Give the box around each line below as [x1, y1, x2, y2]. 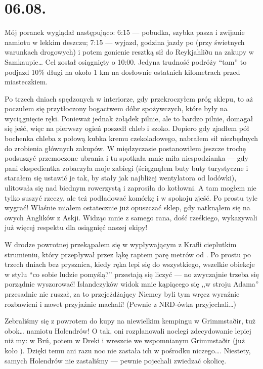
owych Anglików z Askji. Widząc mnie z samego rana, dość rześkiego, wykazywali [5, 212, 257, 222]
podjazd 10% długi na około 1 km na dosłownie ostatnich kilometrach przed [5, 66, 240, 77]
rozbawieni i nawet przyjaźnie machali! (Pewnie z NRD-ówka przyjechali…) [5, 298, 237, 309]
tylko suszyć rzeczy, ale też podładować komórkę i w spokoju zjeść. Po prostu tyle [5, 192, 257, 203]
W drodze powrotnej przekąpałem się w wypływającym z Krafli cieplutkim [5, 239, 237, 249]
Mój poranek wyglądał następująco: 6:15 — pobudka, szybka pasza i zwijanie [5, 27, 245, 37]
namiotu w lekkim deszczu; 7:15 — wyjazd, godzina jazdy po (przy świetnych [5, 36, 245, 47]
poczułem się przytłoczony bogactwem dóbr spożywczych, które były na [5, 103, 228, 114]
